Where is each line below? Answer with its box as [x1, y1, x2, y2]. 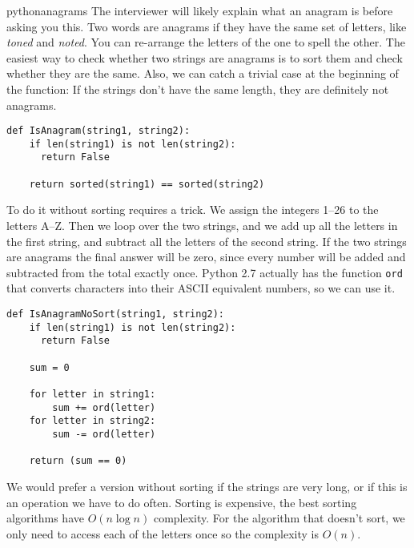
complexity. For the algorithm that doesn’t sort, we [153, 510, 405, 526]
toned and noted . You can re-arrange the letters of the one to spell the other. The [6, 34, 405, 50]
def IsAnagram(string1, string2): [6, 125, 191, 137]
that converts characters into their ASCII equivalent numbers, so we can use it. [6, 280, 396, 296]
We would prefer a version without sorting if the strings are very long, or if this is [6, 477, 408, 494]
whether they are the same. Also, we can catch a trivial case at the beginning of [6, 65, 399, 82]
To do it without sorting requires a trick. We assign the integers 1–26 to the [6, 201, 379, 218]
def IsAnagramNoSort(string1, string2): [6, 308, 225, 320]
